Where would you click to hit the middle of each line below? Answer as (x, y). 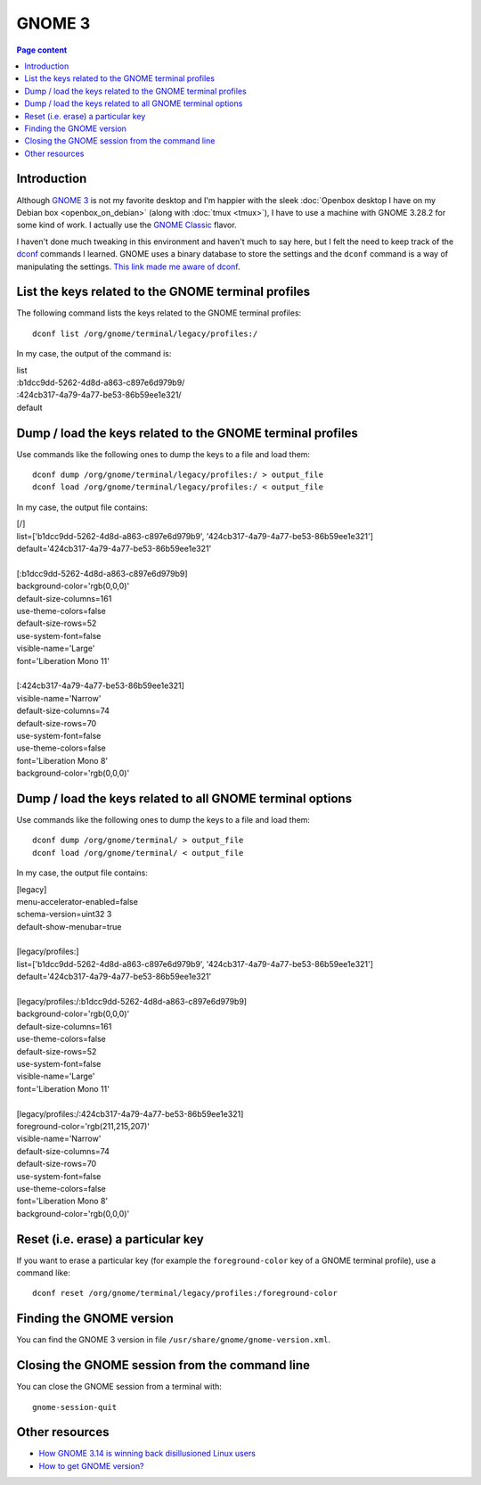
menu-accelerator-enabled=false (77, 901)
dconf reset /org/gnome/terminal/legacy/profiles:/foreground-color (185, 1293)
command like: (43, 1272)
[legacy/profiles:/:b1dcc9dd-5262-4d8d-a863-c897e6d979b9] (132, 1002)
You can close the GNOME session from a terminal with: (119, 1387)
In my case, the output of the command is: (94, 354)
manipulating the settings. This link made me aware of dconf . (128, 267)
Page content (42, 50)
